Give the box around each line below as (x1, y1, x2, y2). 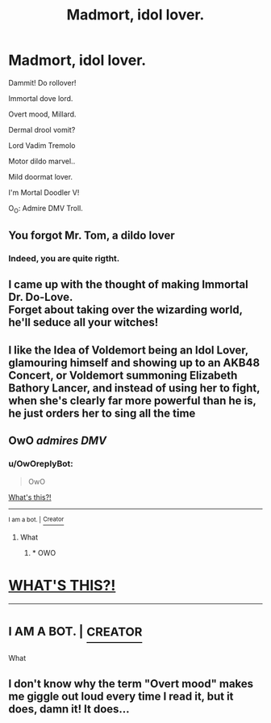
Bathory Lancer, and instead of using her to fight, (8, 381, 261, 395)
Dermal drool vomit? (8, 125, 76, 134)
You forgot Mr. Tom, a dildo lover (8, 229, 175, 243)
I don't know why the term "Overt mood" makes (8, 677, 254, 691)
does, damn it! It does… (8, 702, 131, 716)
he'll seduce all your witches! (8, 315, 159, 329)
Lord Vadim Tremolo (8, 140, 76, 150)
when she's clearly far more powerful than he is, (8, 394, 256, 408)
